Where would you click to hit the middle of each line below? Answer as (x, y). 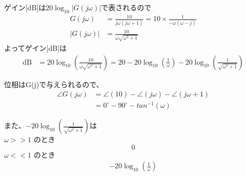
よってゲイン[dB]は (36, 47)
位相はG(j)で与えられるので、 (54, 84)
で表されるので (126, 7)
